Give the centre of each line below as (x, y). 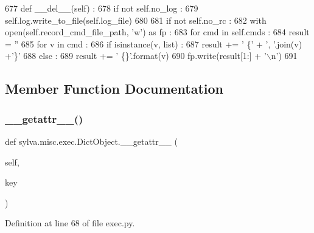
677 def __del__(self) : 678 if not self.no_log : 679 (102, 8)
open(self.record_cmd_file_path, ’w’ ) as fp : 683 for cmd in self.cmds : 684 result (157, 32)
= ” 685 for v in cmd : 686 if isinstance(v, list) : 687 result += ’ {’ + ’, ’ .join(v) (154, 43)
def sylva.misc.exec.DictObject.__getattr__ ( (91, 141)
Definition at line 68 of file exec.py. (70, 223)
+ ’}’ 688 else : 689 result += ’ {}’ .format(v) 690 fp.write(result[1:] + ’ (136, 56)
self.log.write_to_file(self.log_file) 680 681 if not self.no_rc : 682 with (136, 20)
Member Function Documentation (114, 89)
